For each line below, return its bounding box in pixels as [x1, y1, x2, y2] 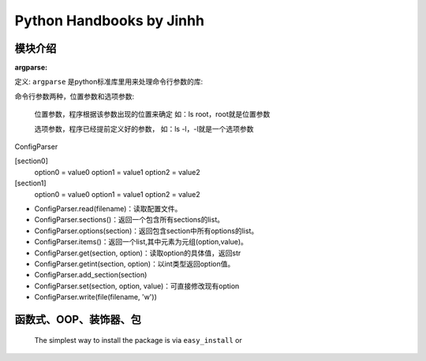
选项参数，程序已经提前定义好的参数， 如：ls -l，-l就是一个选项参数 [34, 124, 254, 133]
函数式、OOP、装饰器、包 [14, 312, 141, 326]
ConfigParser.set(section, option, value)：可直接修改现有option [34, 281, 240, 291]
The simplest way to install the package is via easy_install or [34, 335, 242, 344]
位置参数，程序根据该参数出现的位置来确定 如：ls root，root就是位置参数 [34, 110, 271, 119]
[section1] [14, 178, 47, 188]
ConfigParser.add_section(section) [34, 270, 148, 280]
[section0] [14, 156, 49, 166]
